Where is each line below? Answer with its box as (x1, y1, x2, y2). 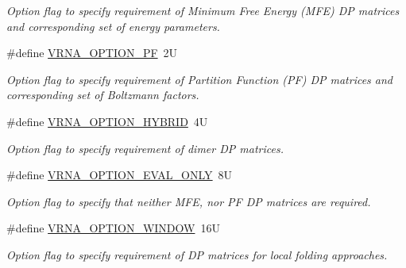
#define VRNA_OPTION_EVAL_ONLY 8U (6, 167, 233, 183)
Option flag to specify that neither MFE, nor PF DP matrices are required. (6, 193, 371, 209)
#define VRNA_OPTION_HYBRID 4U (6, 113, 208, 129)
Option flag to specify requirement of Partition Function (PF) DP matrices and (6, 71, 393, 87)
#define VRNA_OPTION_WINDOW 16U (6, 220, 220, 236)
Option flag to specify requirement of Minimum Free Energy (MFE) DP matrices (6, 2, 400, 18)
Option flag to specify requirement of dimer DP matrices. (6, 140, 284, 156)
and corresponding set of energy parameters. (6, 17, 220, 34)
